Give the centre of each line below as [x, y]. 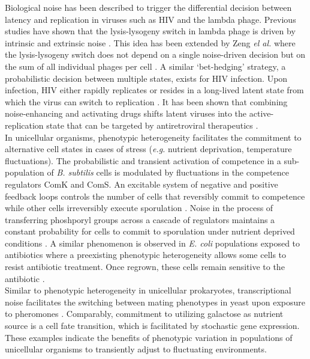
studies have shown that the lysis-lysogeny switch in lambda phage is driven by [150, 31]
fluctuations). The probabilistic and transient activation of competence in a [143, 160]
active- [261, 113]
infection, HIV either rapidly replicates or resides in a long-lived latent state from [154, 90]
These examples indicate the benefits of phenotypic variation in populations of [149, 337]
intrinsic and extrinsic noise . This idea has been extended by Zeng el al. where [150, 42]
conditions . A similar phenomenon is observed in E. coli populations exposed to [153, 243]
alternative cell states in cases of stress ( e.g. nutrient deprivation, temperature [148, 149]
